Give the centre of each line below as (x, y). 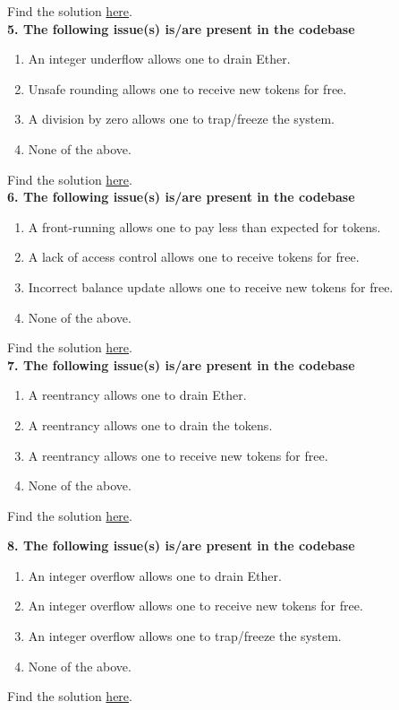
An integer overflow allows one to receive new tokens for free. (195, 606)
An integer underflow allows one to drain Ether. (159, 59)
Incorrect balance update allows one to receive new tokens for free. (211, 286)
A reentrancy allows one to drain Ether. (137, 395)
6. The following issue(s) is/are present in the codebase (181, 197)
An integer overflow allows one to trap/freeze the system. (185, 636)
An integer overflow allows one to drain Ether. (155, 575)
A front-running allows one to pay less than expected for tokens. (204, 226)
